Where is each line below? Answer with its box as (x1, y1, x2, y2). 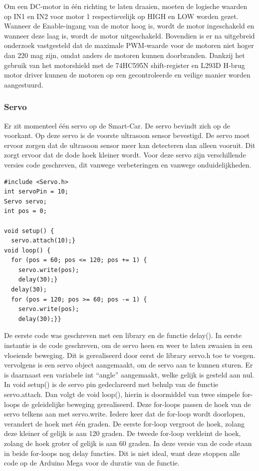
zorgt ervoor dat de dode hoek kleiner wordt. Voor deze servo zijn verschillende (4, 149, 246, 160)
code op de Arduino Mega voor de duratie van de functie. (4, 457, 180, 468)
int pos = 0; (4, 207, 47, 215)
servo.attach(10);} (11, 237, 76, 244)
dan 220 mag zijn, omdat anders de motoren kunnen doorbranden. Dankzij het (4, 49, 245, 60)
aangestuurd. (4, 79, 43, 89)
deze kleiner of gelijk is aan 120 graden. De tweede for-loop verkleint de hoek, (4, 428, 241, 438)
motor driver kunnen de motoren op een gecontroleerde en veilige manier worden (4, 69, 251, 80)
